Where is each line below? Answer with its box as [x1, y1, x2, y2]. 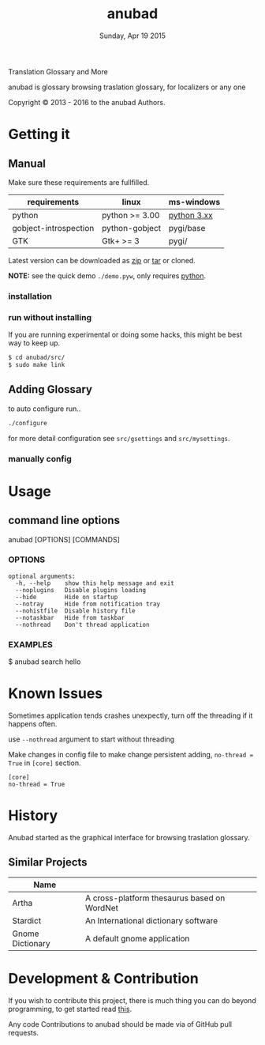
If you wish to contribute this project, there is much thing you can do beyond [8, 995, 256, 1005]
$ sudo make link [8, 361, 65, 369]
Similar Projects [8, 855, 88, 870]
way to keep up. [8, 338, 61, 348]
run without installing [8, 311, 92, 323]
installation [8, 290, 53, 301]
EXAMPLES [8, 639, 53, 650]
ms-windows [168, 196, 221, 207]
